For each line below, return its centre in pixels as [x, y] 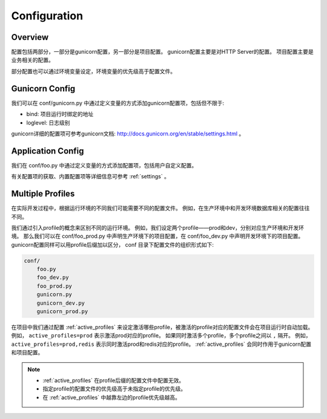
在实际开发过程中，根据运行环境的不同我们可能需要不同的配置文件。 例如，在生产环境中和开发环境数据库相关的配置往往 [160, 208]
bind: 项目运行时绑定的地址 [60, 114]
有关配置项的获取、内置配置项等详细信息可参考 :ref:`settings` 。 [90, 177]
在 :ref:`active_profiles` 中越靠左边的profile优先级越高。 [112, 397]
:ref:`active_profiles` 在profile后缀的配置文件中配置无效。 [114, 380]
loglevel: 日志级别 [48, 122]
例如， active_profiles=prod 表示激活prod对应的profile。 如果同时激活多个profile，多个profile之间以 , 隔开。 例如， [161, 336]
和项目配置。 [27, 352]
